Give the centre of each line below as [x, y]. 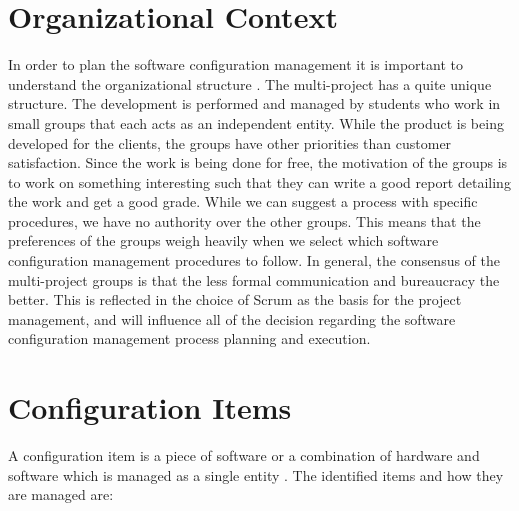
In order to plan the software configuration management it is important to [235, 64]
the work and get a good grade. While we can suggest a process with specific [243, 201]
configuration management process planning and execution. [189, 338]
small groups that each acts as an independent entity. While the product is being [256, 122]
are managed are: [61, 494]
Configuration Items [150, 407]
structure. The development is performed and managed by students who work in [254, 103]
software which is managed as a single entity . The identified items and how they [256, 474]
